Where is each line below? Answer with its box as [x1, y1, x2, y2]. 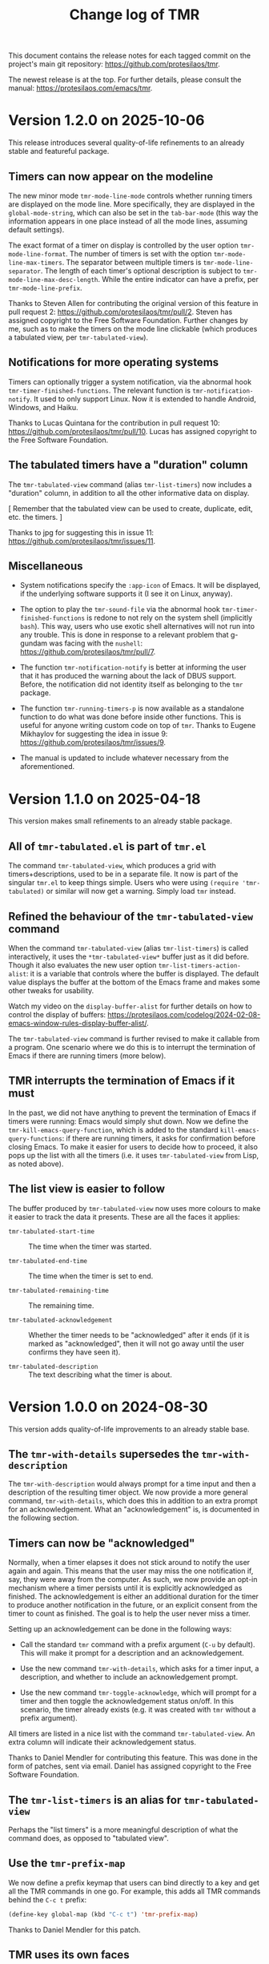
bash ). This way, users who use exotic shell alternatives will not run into [19, 622, 255, 631]
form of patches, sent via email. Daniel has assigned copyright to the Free [8, 1761, 252, 1771]
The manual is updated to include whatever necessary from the [19, 753, 230, 763]
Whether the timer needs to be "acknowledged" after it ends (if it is [28, 1330, 250, 1339]
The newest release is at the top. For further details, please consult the [8, 74, 242, 85]
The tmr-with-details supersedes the [8, 1447, 199, 1461]
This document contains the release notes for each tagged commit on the [8, 50, 251, 61]
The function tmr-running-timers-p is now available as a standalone [19, 703, 244, 714]
